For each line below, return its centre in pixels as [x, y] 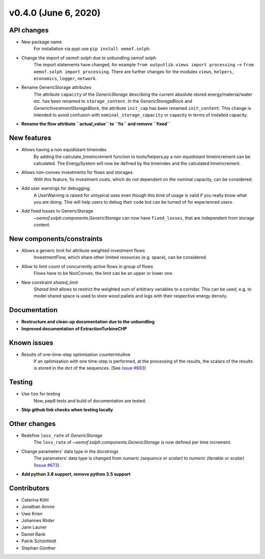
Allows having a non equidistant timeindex [64, 150]
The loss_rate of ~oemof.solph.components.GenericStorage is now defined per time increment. [132, 442]
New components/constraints [56, 239]
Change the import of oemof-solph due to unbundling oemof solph [89, 58]
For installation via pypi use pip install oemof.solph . [92, 49]
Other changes [32, 424]
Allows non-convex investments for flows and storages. [78, 172]
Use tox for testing [41, 394]
